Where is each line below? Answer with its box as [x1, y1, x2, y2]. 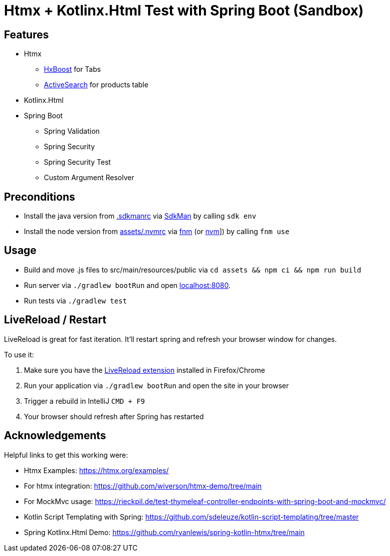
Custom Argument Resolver [44, 173, 134, 182]
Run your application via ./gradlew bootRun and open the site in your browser [24, 381, 289, 390]
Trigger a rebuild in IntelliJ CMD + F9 [24, 396, 145, 405]
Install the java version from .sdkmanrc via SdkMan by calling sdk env [24, 212, 256, 221]
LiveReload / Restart [4, 313, 107, 326]
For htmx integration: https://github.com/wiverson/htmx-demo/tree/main [24, 481, 262, 490]
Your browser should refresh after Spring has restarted [24, 412, 204, 421]
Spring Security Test [44, 158, 111, 167]
